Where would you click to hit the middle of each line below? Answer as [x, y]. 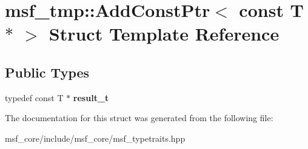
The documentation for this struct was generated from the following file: [139, 118]
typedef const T [34, 97]
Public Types [47, 72]
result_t [91, 97]
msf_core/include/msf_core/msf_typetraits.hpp [95, 138]
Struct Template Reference [164, 34]
